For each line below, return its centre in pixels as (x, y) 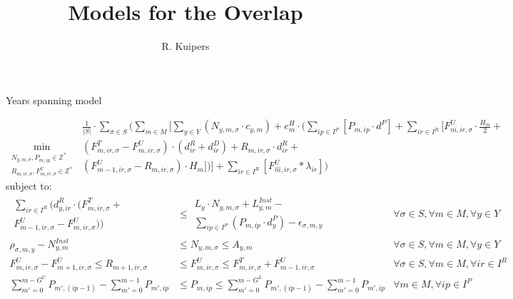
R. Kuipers (186, 46)
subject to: (29, 186)
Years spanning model (54, 100)
